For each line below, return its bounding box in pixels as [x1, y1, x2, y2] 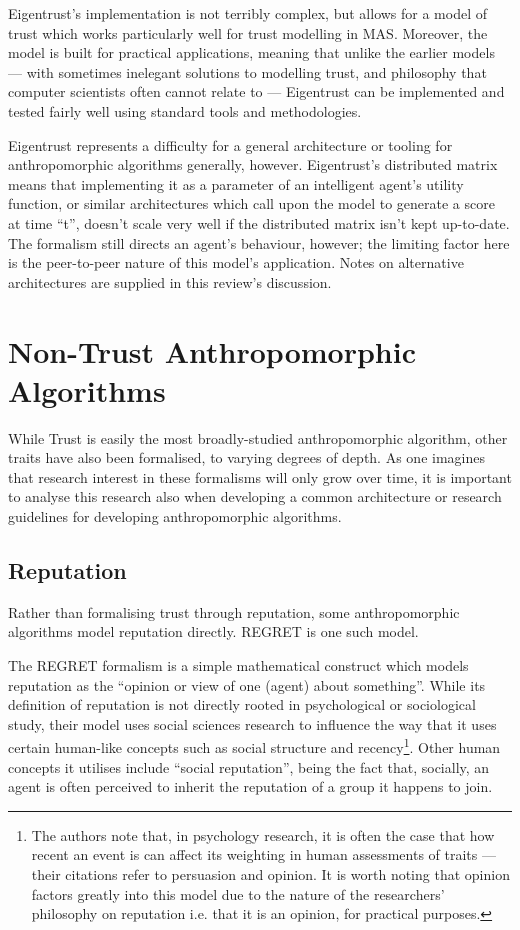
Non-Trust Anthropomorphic [8, 330, 416, 371]
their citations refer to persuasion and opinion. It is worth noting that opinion [31, 863, 510, 884]
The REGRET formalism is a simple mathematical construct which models [8, 654, 469, 675]
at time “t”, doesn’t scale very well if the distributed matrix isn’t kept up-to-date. [8, 212, 510, 233]
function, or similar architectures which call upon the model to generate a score [8, 193, 495, 214]
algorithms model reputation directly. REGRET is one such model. [8, 621, 419, 642]
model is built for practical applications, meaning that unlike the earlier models [8, 42, 495, 63]
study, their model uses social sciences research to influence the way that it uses [8, 713, 497, 734]
